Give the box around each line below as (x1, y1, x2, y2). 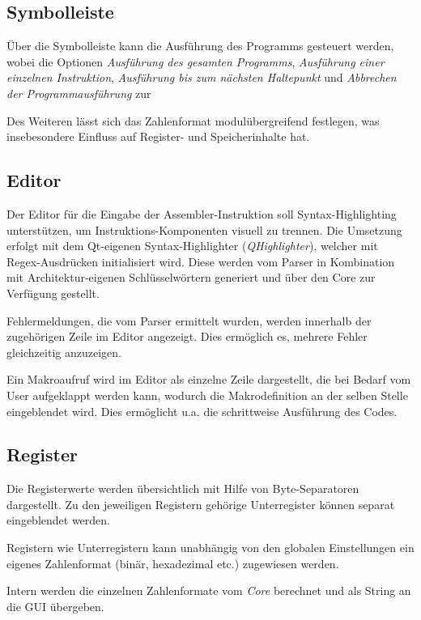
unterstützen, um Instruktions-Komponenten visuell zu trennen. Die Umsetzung (6, 221, 402, 238)
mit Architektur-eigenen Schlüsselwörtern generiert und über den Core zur (6, 269, 376, 286)
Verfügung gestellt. (6, 284, 100, 301)
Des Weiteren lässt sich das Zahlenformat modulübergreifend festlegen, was (6, 112, 380, 129)
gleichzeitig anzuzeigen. (6, 343, 121, 360)
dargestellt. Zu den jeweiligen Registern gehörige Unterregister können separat (6, 495, 395, 512)
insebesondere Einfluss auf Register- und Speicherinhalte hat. (6, 128, 310, 145)
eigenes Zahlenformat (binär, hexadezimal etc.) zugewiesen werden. (6, 554, 339, 571)
